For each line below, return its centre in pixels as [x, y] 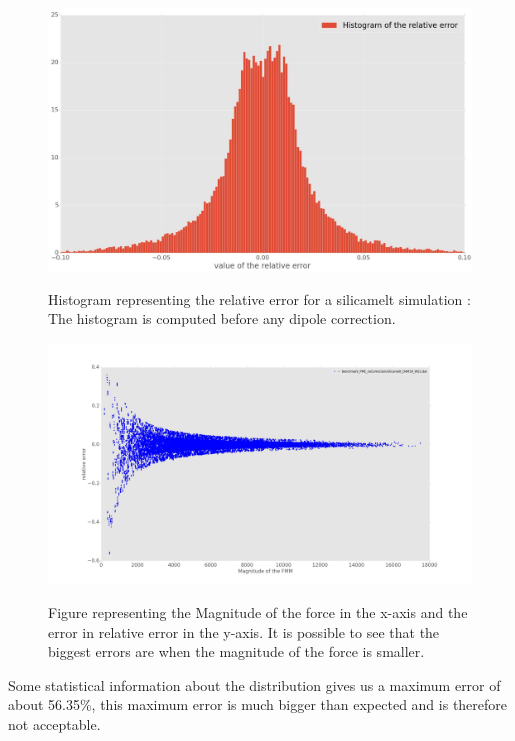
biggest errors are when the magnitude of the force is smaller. [236, 651]
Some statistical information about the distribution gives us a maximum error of [254, 684]
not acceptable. [54, 724]
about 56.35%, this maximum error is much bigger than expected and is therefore [258, 704]
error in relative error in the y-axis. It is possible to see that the [244, 631]
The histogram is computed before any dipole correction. [222, 318]
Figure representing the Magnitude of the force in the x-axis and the [258, 612]
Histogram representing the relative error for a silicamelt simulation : [259, 298]
